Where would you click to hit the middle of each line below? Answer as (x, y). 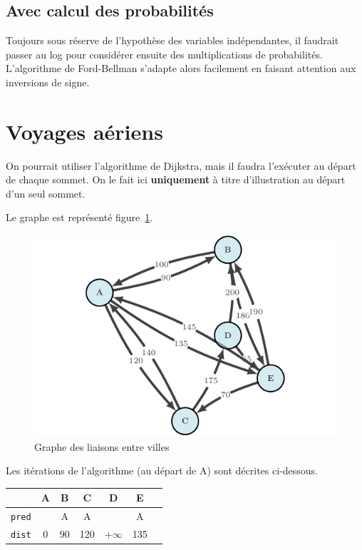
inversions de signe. (48, 82)
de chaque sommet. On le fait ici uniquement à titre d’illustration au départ (176, 179)
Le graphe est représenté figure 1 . (79, 217)
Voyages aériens (84, 131)
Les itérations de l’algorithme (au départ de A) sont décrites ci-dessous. (162, 470)
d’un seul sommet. (46, 193)
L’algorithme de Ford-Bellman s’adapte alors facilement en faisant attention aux (181, 68)
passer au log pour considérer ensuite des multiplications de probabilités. (164, 54)
